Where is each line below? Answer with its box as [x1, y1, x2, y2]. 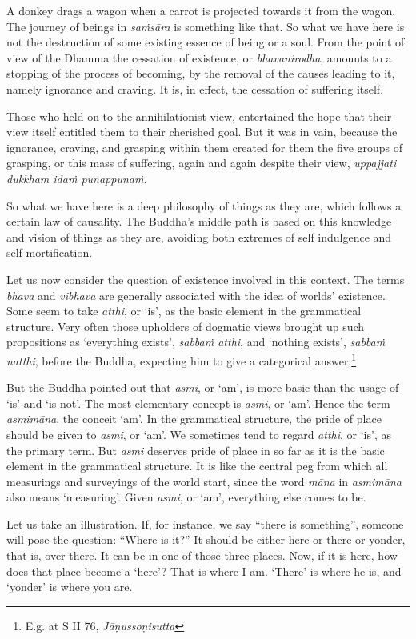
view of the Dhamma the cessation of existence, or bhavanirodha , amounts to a [6, 49, 392, 66]
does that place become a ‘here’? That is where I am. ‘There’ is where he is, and [6, 562, 402, 579]
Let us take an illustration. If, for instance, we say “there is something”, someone [6, 515, 404, 532]
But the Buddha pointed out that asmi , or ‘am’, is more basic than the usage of [6, 379, 399, 396]
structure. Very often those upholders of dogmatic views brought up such [6, 318, 365, 334]
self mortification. [6, 244, 93, 261]
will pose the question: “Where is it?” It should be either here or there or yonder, [6, 531, 406, 548]
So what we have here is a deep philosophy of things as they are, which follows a [6, 197, 402, 214]
